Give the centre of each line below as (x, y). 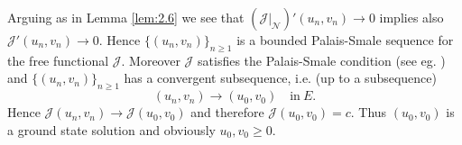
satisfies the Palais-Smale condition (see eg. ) (322, 60)
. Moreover (151, 60)
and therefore (227, 112)
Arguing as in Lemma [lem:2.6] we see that (126, 17)
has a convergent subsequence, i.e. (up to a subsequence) (280, 78)
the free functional (58, 60)
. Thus (369, 112)
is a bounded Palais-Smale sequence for (345, 40)
